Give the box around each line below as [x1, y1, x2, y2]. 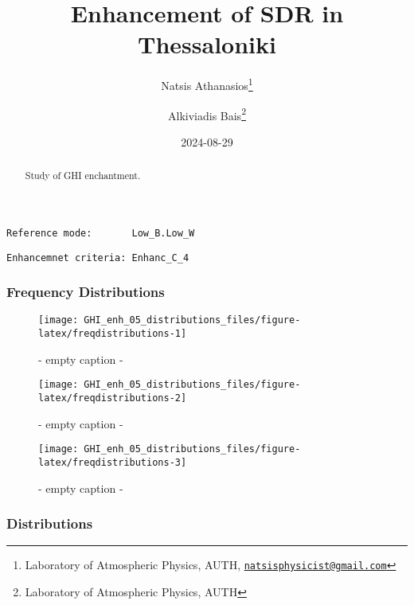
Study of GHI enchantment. [25, 169, 141, 182]
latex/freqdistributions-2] [38, 392, 187, 404]
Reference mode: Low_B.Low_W [6, 227, 195, 239]
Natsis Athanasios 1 [161, 75, 253, 93]
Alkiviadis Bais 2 [168, 104, 246, 123]
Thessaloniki [138, 28, 276, 60]
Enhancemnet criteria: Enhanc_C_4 [6, 252, 189, 263]
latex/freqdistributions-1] [38, 328, 187, 340]
